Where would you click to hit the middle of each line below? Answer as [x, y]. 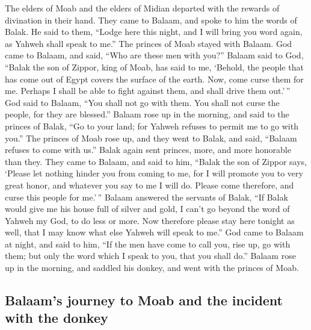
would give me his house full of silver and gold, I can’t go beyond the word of [147, 209]
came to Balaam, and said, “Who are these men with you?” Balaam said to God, [154, 55]
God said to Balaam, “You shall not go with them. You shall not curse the [142, 102]
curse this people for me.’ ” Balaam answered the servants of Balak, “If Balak [146, 197]
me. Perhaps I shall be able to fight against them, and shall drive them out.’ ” [148, 91]
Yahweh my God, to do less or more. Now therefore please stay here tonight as [150, 220]
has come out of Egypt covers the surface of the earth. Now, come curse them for [154, 79]
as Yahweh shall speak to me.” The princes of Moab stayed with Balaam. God [149, 43]
